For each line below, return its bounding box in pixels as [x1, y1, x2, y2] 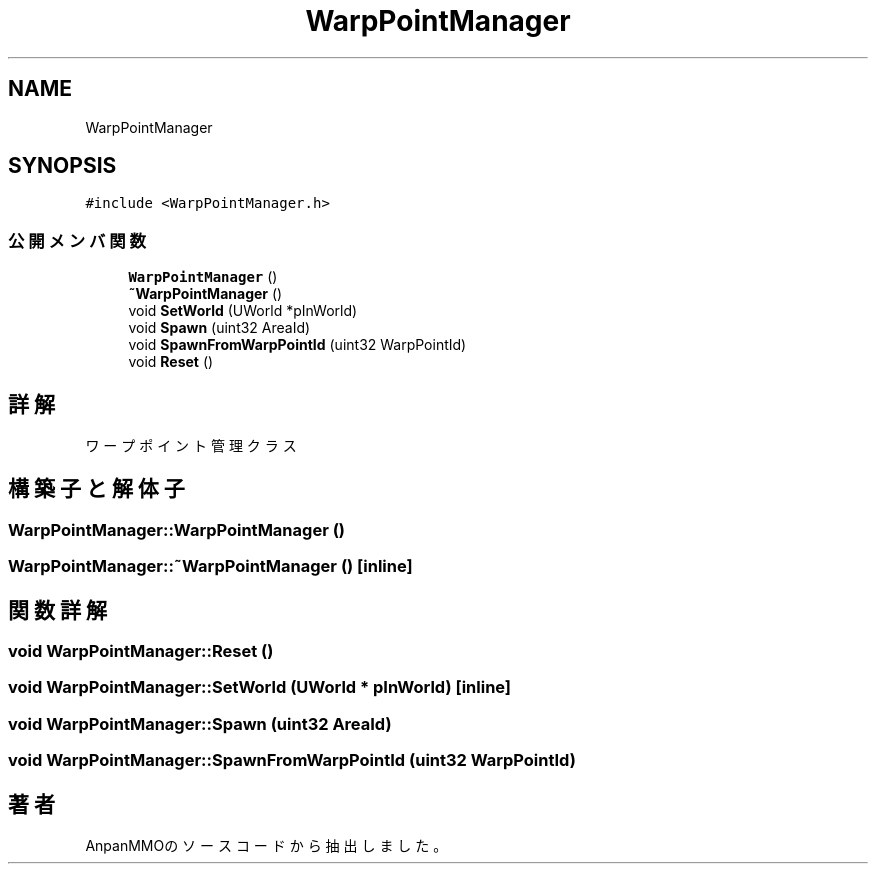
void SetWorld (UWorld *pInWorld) [128, 302, 358, 320]
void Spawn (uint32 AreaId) [128, 319, 311, 337]
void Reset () [128, 353, 214, 371]
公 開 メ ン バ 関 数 [8, 230, 146, 251]
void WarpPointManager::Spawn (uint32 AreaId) [8, 713, 392, 734]
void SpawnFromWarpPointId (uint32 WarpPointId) [128, 336, 467, 354]
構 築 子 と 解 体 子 [8, 476, 185, 502]
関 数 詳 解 [8, 597, 107, 623]
